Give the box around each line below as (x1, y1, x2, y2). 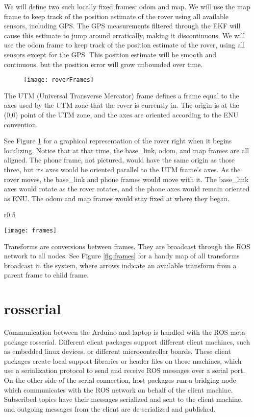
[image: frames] (4, 227, 57, 234)
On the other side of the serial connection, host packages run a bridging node (4, 375, 236, 385)
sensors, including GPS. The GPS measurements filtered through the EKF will (4, 21, 241, 31)
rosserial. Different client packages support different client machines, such (29, 336, 250, 347)
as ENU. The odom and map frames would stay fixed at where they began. (4, 193, 230, 203)
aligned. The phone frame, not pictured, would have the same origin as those (4, 155, 235, 165)
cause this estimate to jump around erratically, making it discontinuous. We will (4, 30, 245, 40)
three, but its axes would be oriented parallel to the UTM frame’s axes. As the (4, 164, 241, 174)
